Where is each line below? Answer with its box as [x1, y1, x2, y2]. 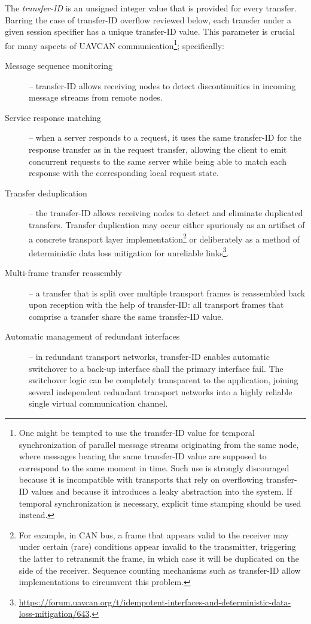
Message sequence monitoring [5, 59, 112, 72]
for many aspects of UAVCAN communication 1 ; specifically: [5, 37, 224, 52]
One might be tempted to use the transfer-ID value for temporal [19, 426, 255, 438]
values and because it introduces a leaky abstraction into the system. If [31, 484, 292, 497]
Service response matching [5, 111, 101, 123]
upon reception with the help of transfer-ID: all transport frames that [29, 298, 284, 311]
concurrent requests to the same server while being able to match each [29, 155, 286, 167]
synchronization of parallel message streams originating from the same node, [19, 438, 299, 450]
